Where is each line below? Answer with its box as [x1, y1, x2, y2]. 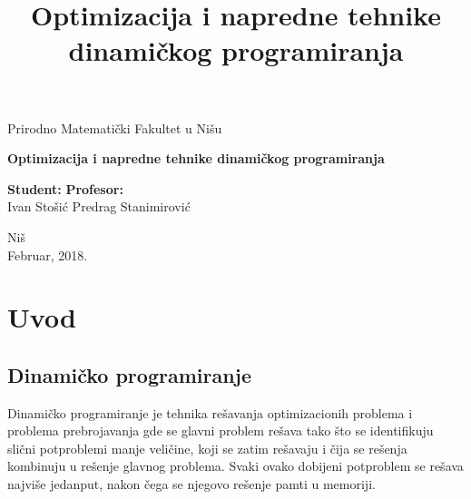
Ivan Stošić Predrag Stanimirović [7, 197, 191, 216]
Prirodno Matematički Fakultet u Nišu [7, 118, 222, 137]
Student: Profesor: [7, 179, 123, 198]
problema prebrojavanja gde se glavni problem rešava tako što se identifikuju [7, 421, 434, 440]
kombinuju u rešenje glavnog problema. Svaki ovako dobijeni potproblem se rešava [7, 456, 464, 475]
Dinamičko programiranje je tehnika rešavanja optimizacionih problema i [7, 403, 413, 422]
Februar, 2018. [7, 245, 88, 264]
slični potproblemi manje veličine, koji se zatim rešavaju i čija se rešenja [7, 438, 407, 457]
